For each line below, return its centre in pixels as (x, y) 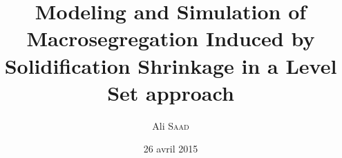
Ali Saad (171, 125)
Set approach (171, 92)
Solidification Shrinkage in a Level (171, 65)
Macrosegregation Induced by (171, 38)
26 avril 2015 (171, 149)
